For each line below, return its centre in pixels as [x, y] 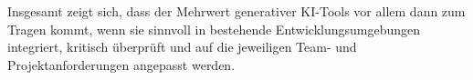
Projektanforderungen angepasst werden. [121, 64]
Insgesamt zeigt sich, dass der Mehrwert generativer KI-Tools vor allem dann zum [236, 11]
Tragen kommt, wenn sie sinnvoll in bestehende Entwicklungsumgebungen [214, 29]
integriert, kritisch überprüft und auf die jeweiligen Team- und [182, 47]
